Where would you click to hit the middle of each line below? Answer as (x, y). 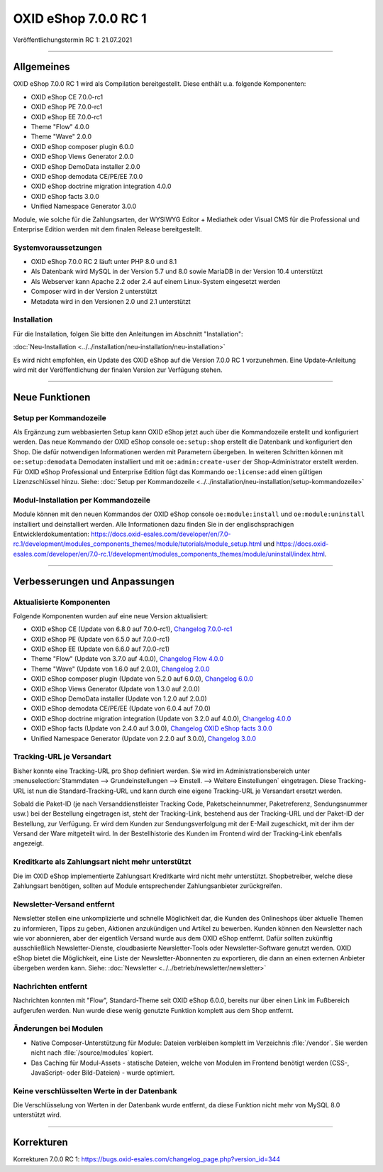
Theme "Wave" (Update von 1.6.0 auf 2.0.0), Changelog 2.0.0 (120, 669)
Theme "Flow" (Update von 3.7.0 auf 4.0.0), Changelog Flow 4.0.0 (127, 659)
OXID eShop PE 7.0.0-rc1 (67, 107)
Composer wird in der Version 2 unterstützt (94, 292)
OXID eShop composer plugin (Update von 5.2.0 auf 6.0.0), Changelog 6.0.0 (142, 679)
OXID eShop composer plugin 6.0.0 (82, 146)
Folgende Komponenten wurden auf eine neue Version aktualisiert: (111, 616)
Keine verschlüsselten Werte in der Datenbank (95, 1091)
